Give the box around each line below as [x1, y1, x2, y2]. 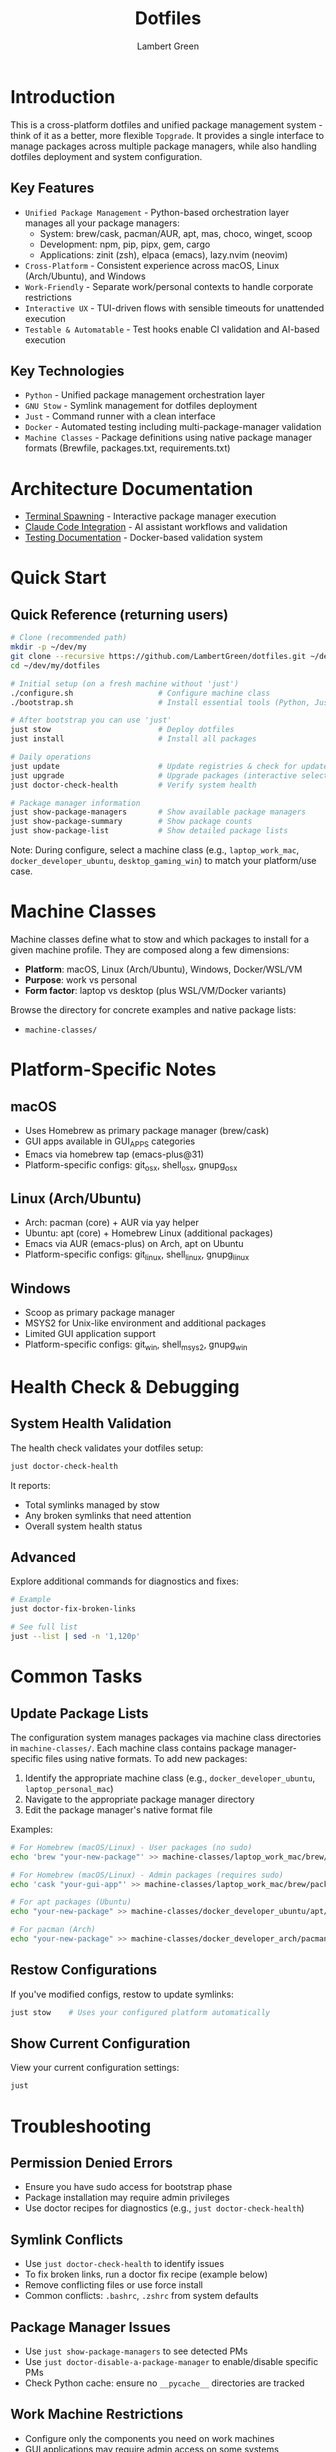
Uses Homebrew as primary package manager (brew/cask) [24, 1124, 270, 1136]
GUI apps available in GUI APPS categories [24, 1135, 196, 1149]
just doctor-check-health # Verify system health [10, 780, 257, 790]
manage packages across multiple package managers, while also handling [10, 140, 317, 152]
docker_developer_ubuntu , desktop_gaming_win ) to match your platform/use [10, 855, 317, 866]
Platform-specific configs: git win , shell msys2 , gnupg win [24, 1338, 248, 1352]
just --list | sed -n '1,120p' [10, 1632, 141, 1642]
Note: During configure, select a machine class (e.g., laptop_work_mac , [10, 844, 300, 856]
